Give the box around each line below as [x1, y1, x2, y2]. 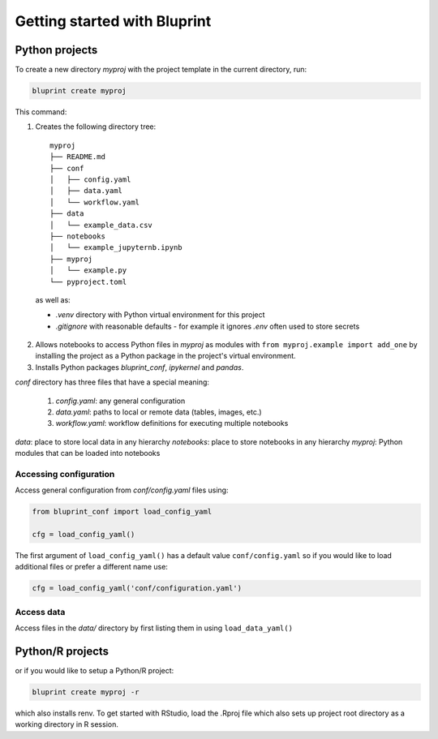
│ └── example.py [49, 266, 127, 275]
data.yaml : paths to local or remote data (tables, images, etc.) [55, 407, 263, 417]
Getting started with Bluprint [15, 12, 212, 30]
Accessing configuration [15, 468, 115, 479]
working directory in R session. [15, 720, 119, 729]
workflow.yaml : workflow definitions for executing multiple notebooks [55, 419, 289, 428]
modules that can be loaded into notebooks [15, 449, 161, 458]
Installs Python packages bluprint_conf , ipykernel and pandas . [35, 362, 244, 372]
